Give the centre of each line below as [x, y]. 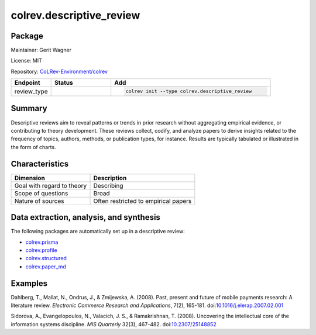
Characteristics [40, 164]
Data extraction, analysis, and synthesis [86, 217]
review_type [31, 91]
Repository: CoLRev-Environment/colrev [59, 71]
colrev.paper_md [46, 267]
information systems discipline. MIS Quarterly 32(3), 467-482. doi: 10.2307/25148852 [114, 324]
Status [63, 83]
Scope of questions [41, 193]
